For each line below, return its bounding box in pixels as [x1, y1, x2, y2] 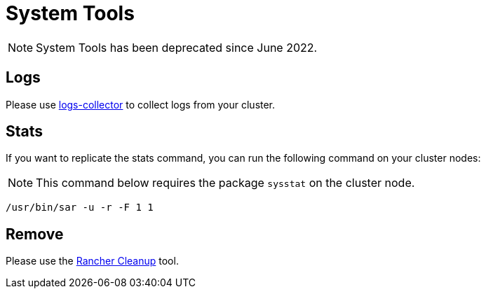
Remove [6, 225, 64, 243]
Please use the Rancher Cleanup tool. [6, 255, 179, 267]
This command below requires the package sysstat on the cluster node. [36, 176, 415, 190]
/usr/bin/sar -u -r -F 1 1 [6, 202, 154, 213]
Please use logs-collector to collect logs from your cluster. [6, 98, 276, 111]
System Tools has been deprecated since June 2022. [36, 40, 318, 55]
